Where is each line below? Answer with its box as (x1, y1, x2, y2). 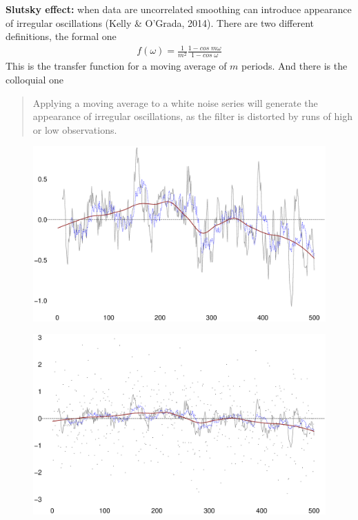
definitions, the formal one (6, 29, 117, 43)
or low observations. (32, 122, 117, 137)
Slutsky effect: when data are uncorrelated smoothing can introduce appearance (6, 2, 352, 16)
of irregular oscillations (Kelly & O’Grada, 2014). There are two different (6, 15, 314, 30)
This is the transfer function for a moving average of (6, 59, 227, 73)
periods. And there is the (241, 59, 348, 73)
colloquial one (6, 72, 64, 87)
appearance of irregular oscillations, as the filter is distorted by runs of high (32, 109, 352, 123)
